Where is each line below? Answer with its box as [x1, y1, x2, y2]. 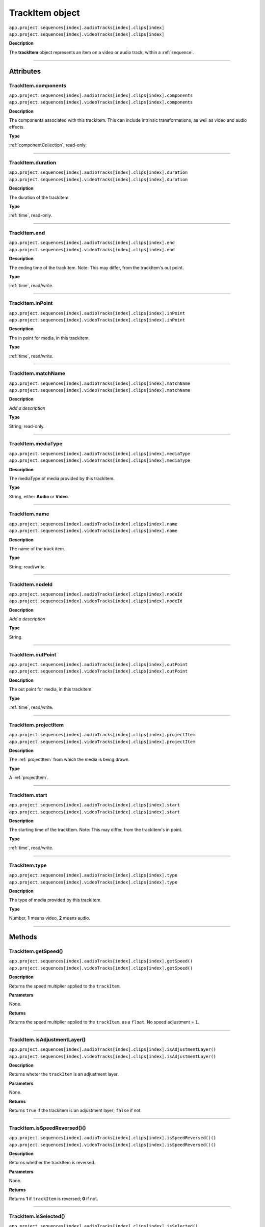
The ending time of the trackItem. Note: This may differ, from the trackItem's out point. [9, 265, 184, 270]
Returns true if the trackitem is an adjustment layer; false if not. [9, 1107, 142, 1114]
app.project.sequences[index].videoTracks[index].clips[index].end [9, 247, 175, 252]
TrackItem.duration [9, 159, 56, 166]
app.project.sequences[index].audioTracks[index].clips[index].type [9, 873, 178, 878]
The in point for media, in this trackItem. [9, 335, 90, 341]
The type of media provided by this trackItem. [9, 897, 102, 903]
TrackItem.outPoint [9, 651, 56, 658]
